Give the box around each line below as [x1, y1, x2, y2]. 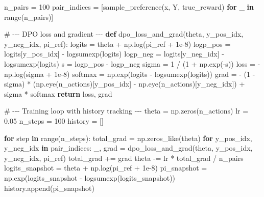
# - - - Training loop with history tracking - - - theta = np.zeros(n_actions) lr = [4, 105, 249, 116]
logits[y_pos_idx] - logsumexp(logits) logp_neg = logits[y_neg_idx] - [4, 48, 224, 59]
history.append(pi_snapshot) [4, 182, 94, 193]
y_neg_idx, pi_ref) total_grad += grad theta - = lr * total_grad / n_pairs [4, 152, 244, 163]
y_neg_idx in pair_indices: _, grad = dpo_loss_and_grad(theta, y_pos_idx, [4, 143, 253, 153]
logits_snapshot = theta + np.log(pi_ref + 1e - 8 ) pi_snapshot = [4, 162, 207, 173]
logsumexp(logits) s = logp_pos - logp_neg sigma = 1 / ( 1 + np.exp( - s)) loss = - [4, 58, 260, 69]
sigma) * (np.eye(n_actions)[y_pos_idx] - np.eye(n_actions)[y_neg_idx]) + [4, 78, 245, 89]
